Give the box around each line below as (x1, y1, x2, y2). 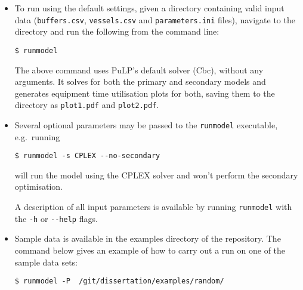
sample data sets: (14, 255, 78, 268)
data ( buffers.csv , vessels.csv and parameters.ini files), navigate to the (14, 13, 295, 26)
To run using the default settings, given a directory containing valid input (14, 2, 285, 14)
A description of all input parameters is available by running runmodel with (14, 200, 292, 213)
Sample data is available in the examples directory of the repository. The (14, 232, 281, 245)
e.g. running (14, 130, 60, 143)
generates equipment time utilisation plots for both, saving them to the (14, 87, 275, 99)
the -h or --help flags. (14, 212, 98, 224)
